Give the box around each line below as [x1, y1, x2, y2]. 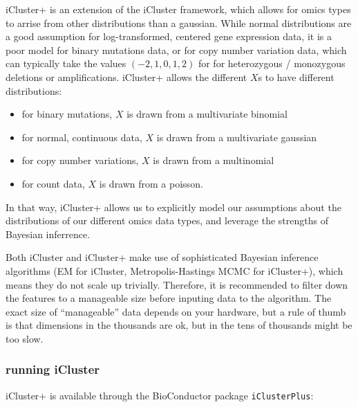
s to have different [258, 69, 335, 84]
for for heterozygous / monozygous [198, 56, 346, 71]
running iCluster [6, 361, 100, 378]
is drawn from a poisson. [99, 176, 203, 190]
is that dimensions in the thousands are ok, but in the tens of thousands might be [6, 318, 352, 332]
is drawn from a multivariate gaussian [156, 129, 317, 144]
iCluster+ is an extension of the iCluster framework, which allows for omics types [6, 2, 351, 16]
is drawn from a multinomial [153, 153, 274, 168]
